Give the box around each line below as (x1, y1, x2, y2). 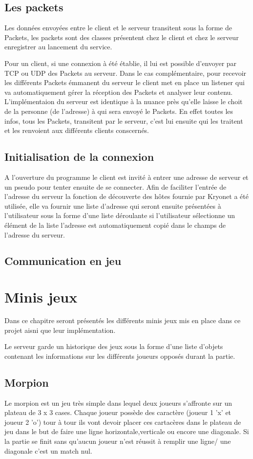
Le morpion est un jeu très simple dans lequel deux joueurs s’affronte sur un (4, 397, 232, 408)
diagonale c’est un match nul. (4, 445, 92, 456)
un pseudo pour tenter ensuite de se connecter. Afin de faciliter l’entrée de (4, 181, 227, 192)
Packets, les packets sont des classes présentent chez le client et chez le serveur (4, 32, 239, 42)
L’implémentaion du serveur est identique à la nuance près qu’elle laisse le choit (4, 96, 243, 107)
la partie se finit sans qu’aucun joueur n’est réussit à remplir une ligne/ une (4, 436, 231, 446)
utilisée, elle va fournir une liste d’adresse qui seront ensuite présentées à (4, 200, 221, 211)
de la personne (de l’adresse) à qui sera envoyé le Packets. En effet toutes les (4, 106, 233, 116)
